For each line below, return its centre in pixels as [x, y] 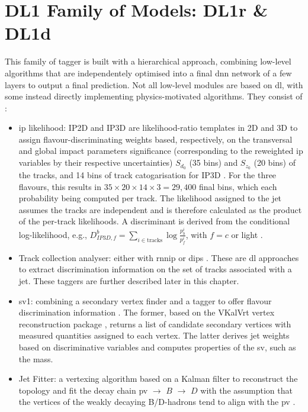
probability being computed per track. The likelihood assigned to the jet [150, 198]
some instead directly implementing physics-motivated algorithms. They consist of [154, 96]
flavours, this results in [60, 186]
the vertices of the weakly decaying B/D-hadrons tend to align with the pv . [157, 402]
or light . [247, 234]
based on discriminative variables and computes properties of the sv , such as [157, 347]
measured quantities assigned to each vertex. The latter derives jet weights [154, 335]
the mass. [36, 358]
